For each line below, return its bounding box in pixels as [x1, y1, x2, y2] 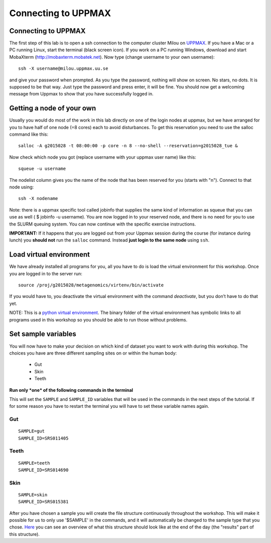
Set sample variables [9, 330, 76, 339]
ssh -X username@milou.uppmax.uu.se [18, 66, 108, 71]
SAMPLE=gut [18, 428, 45, 434]
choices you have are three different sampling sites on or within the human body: [9, 350, 177, 356]
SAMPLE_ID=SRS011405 [18, 435, 69, 441]
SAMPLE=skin [18, 492, 48, 497]
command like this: [9, 131, 49, 138]
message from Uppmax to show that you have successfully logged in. [9, 91, 154, 97]
